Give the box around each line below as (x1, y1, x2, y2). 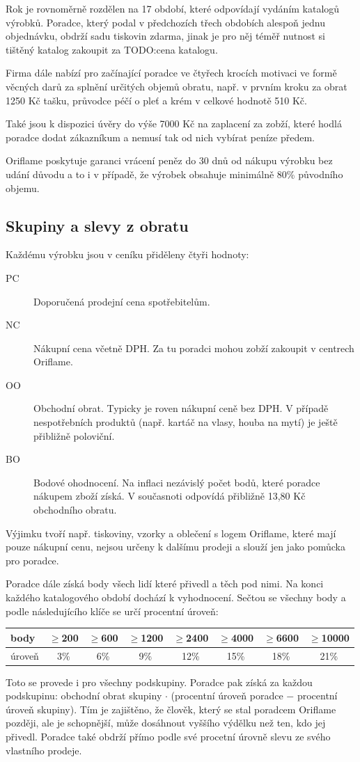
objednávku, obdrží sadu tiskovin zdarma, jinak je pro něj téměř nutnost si (6, 29, 326, 43)
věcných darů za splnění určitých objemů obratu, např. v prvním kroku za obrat (6, 79, 347, 93)
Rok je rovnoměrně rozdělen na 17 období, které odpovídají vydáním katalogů (6, 1, 340, 15)
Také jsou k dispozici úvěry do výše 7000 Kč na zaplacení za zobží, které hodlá (6, 116, 342, 131)
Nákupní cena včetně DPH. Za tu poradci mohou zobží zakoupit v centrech (33, 340, 354, 355)
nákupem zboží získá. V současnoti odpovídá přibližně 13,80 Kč (33, 489, 306, 503)
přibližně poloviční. (33, 428, 115, 443)
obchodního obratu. (33, 502, 117, 517)
